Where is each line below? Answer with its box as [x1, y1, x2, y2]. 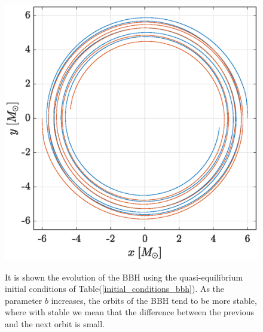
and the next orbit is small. [5, 317, 105, 330]
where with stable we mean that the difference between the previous [5, 306, 255, 318]
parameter [5, 294, 42, 306]
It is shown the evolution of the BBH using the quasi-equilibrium [5, 270, 243, 283]
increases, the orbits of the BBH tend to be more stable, [51, 294, 257, 306]
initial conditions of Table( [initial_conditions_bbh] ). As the [5, 282, 225, 295]
